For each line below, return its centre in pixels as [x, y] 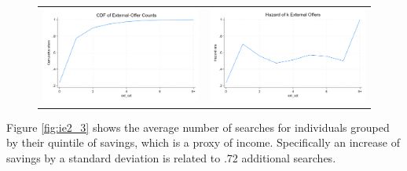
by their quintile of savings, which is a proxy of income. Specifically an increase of [203, 142]
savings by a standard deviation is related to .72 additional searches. [171, 157]
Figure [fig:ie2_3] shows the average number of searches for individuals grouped [198, 127]
